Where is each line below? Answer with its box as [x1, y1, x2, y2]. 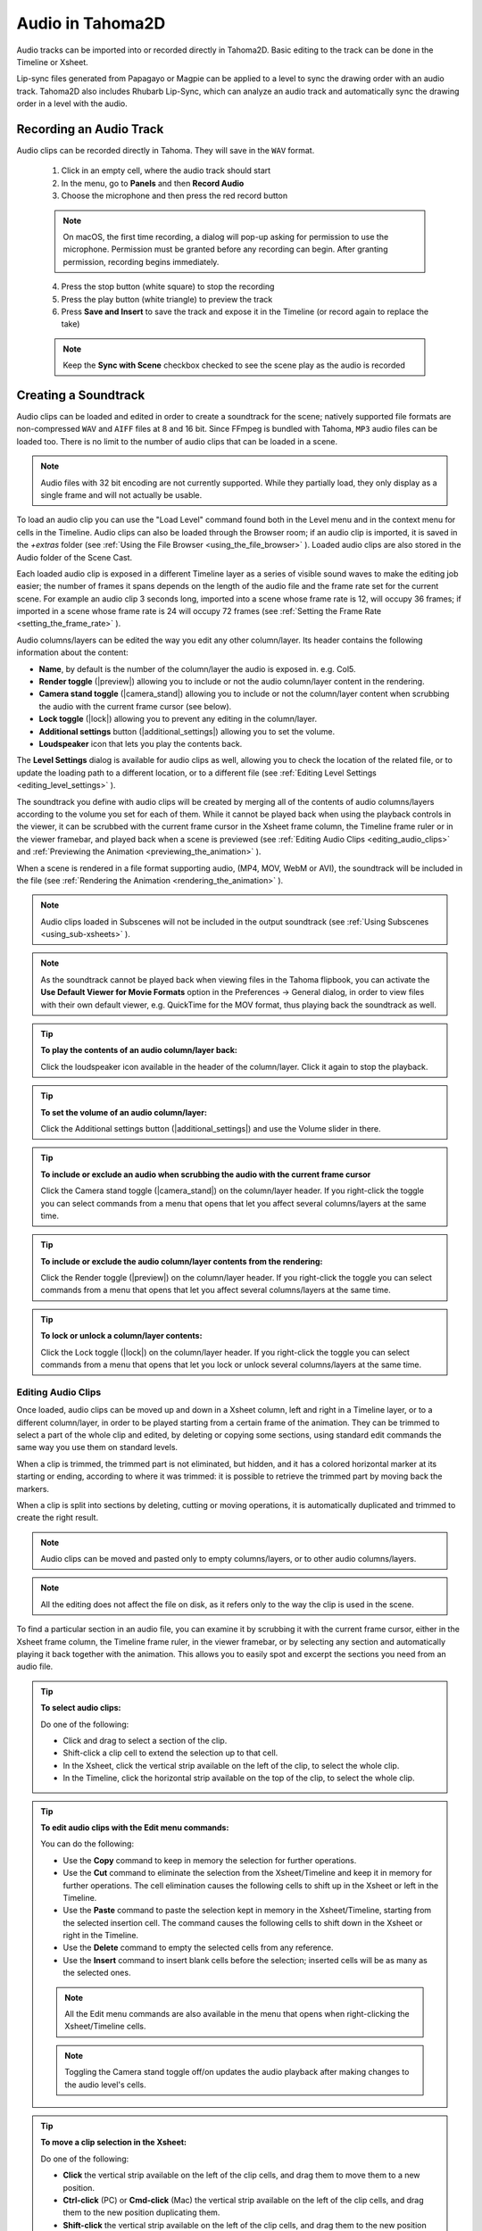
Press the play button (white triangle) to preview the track [61, 294, 273, 304]
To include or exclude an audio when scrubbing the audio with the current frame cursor [40, 1169, 371, 1180]
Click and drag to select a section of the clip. [62, 1736, 228, 1746]
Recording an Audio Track [16, 121, 164, 137]
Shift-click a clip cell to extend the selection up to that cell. [62, 1747, 278, 1758]
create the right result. [16, 1513, 98, 1523]
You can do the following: [40, 1838, 134, 1849]
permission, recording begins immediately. [62, 256, 220, 267]
